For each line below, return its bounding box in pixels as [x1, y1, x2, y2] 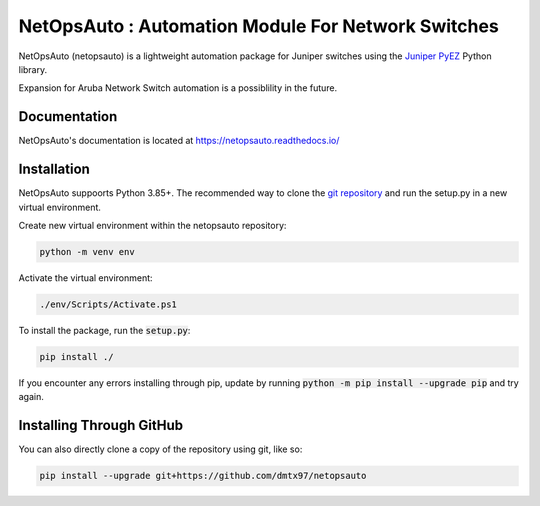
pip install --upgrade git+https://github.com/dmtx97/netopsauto [39, 470, 367, 482]
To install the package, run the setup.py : [18, 324, 191, 336]
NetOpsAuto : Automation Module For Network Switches [18, 15, 499, 37]
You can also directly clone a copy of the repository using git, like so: [18, 443, 303, 455]
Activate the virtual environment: [18, 271, 154, 284]
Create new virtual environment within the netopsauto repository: [18, 219, 287, 231]
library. [18, 63, 48, 75]
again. [18, 391, 45, 403]
